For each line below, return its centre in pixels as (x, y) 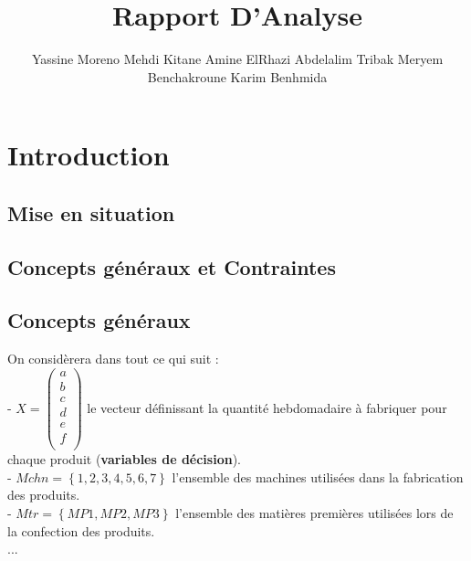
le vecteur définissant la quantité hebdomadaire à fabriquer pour (267, 407)
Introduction (89, 155)
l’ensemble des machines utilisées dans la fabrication (318, 476)
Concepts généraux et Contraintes (172, 266)
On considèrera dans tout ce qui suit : (113, 359)
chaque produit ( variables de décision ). (124, 459)
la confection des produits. (81, 530)
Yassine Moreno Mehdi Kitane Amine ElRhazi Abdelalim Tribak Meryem (237, 59)
